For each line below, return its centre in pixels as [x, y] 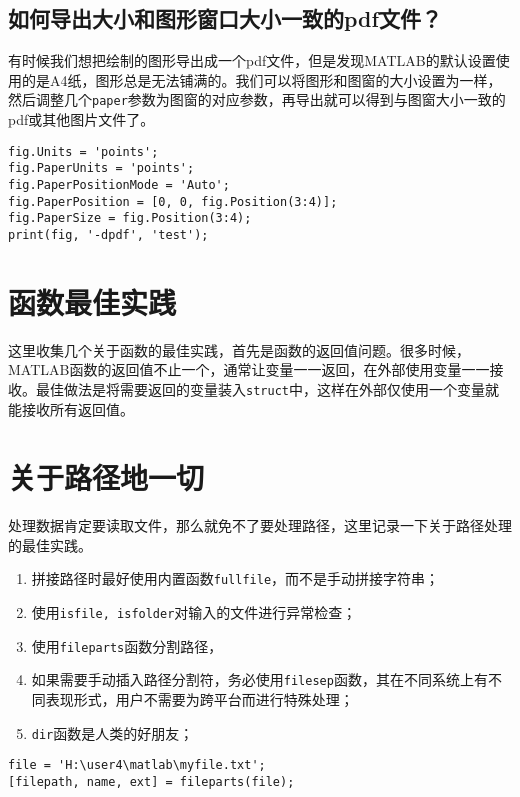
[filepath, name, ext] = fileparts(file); [151, 781]
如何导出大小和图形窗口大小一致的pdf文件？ [225, 18]
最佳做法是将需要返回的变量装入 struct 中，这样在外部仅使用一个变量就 [267, 388]
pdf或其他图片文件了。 [81, 119]
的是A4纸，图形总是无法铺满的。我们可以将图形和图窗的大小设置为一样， [261, 79]
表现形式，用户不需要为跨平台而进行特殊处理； [199, 699]
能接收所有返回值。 [71, 408]
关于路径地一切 [106, 477]
